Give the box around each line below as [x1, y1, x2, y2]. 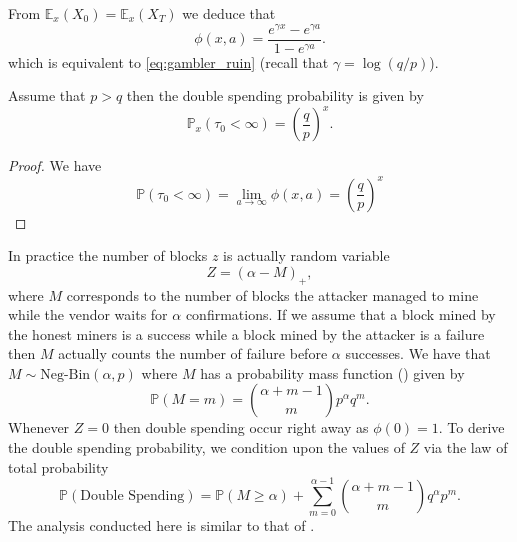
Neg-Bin [40, 367, 91, 382]
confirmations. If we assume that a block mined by [185, 304, 496, 325]
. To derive [438, 417, 505, 438]
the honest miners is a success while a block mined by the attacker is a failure [8, 323, 485, 344]
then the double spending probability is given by [126, 85, 424, 106]
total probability [8, 456, 109, 477]
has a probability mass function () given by [200, 362, 465, 383]
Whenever [8, 417, 70, 438]
